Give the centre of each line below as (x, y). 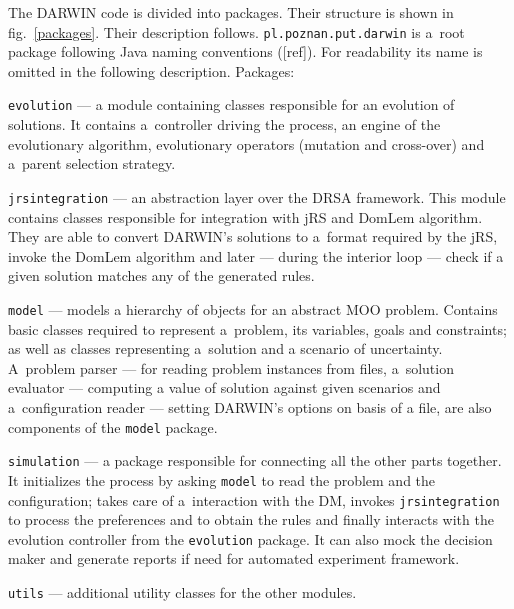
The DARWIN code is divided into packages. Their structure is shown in (231, 12)
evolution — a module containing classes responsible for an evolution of (231, 104)
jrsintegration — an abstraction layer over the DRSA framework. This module (257, 196)
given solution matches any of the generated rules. (161, 275)
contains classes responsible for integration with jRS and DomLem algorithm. (245, 216)
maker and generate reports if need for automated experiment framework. (234, 558)
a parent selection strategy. (92, 163)
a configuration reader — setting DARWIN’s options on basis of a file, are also (250, 406)
